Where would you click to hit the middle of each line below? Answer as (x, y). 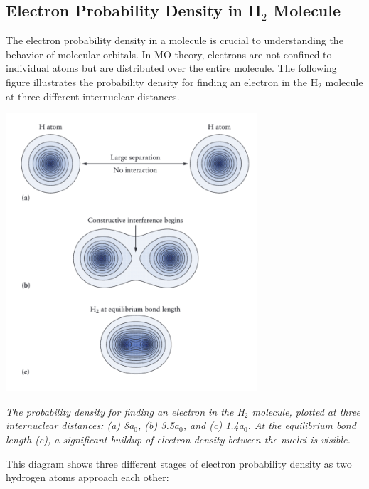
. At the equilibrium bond (302, 425)
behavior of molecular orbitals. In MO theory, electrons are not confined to (169, 54)
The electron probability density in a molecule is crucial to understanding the (175, 40)
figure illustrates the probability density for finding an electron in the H (162, 81)
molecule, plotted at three (306, 411)
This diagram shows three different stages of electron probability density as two (179, 463)
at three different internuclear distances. (93, 96)
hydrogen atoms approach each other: (87, 477)
